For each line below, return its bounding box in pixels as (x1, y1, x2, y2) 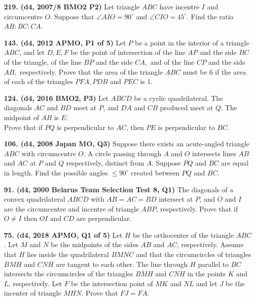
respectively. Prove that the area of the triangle (20, 66, 163, 77)
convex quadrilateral (4, 194, 66, 204)
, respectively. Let (8, 278, 62, 288)
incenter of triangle (4, 288, 61, 298)
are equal (221, 158, 249, 168)
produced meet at (160, 102, 214, 113)
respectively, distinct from (66, 158, 145, 168)
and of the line (150, 56, 195, 67)
